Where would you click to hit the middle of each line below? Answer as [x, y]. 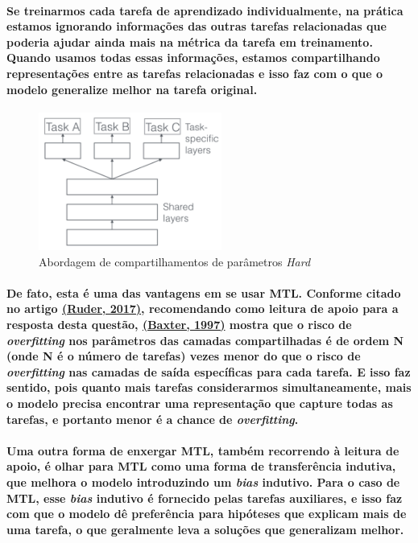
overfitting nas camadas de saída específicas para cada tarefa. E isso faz [209, 371]
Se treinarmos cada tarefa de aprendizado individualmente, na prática [205, 10]
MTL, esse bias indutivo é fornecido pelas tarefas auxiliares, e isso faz [205, 498]
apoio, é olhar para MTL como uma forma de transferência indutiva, [201, 466]
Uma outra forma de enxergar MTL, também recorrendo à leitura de [203, 450]
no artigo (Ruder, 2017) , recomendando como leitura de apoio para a [203, 309]
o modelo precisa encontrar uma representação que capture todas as [200, 403]
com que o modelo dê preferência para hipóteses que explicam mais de [207, 514]
